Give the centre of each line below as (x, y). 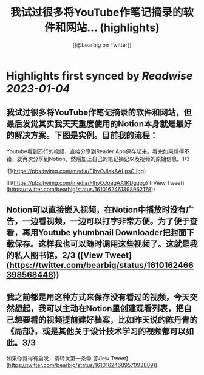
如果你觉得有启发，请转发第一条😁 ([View (58, 358)
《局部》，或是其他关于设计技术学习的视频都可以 (96, 331)
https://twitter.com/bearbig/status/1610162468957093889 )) (83, 365)
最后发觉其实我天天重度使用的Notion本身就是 (91, 124)
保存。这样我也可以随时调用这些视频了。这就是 (102, 244)
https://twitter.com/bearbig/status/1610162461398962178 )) (82, 189)
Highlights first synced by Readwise (100, 76)
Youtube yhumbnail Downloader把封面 (112, 232)
